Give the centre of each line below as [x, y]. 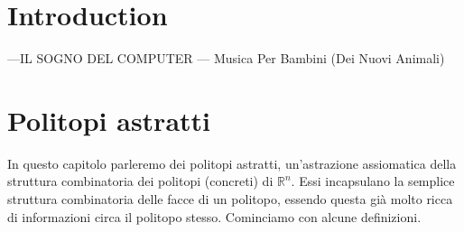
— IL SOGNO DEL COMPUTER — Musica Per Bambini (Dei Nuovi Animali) [226, 58]
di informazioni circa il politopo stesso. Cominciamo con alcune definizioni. [214, 216]
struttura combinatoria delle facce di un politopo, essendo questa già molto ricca [230, 199]
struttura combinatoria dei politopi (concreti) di [140, 181]
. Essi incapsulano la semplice [373, 181]
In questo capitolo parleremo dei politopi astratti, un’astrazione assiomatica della [232, 163]
